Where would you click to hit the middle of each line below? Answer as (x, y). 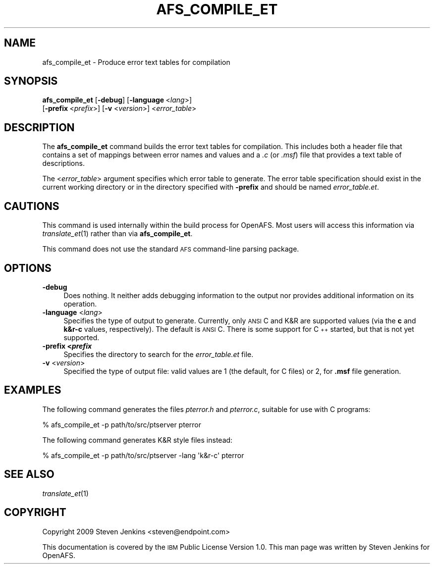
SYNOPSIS (31, 81)
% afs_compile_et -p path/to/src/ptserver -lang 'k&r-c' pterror (143, 455)
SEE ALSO (29, 474)
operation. (80, 304)
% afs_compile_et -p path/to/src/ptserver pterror (122, 424)
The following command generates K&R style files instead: (137, 440)
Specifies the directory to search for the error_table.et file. (159, 354)
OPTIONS (28, 268)
